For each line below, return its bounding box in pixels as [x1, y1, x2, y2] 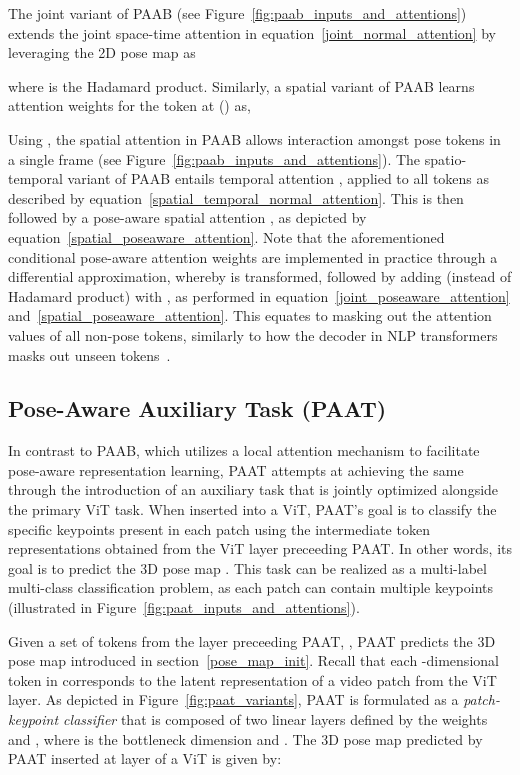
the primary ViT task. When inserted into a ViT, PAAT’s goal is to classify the [8, 499, 497, 520]
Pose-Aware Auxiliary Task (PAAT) [8, 393, 387, 424]
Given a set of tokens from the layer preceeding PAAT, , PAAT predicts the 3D [8, 630, 496, 651]
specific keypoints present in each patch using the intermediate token [8, 518, 430, 539]
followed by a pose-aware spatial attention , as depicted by [8, 207, 367, 228]
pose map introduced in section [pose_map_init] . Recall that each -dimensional [8, 650, 499, 671]
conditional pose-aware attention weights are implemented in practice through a [8, 246, 498, 267]
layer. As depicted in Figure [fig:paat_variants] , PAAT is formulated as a [8, 689, 459, 710]
